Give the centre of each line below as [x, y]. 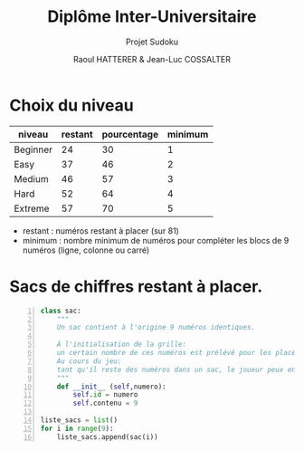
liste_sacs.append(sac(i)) [107, 437]
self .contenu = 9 [105, 403]
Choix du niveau [71, 105]
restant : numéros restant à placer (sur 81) [100, 230]
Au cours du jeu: [89, 361]
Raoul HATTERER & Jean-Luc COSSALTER [152, 59]
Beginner [33, 149]
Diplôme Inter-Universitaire [152, 17]
